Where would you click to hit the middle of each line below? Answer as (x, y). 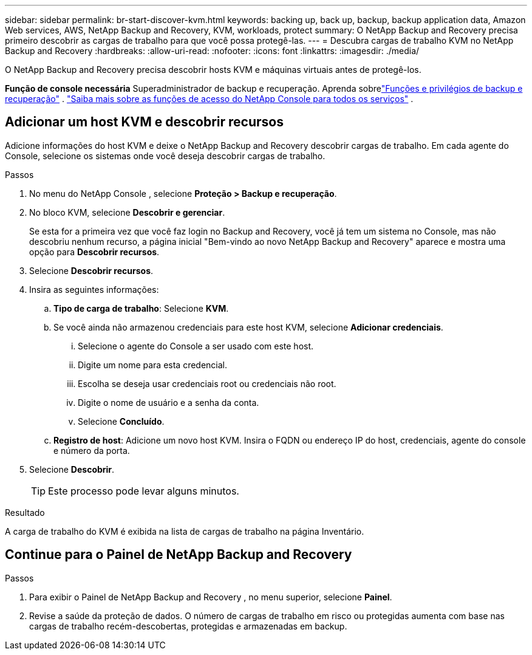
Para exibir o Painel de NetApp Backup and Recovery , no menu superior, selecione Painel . (211, 597)
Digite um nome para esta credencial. (153, 365)
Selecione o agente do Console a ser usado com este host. (196, 346)
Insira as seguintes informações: (94, 289)
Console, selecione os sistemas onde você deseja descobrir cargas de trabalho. (165, 156)
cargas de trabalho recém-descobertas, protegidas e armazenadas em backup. (188, 626)
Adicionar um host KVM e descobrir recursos (145, 122)
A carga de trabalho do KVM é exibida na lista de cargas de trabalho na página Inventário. (185, 531)
